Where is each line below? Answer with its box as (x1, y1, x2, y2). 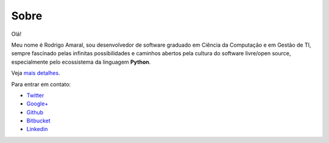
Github (26, 108, 44, 116)
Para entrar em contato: (11, 81, 71, 88)
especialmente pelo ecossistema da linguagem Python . (11, 58, 151, 65)
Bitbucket (26, 117, 51, 124)
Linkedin (26, 125, 48, 133)
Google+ (26, 100, 49, 107)
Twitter (26, 91, 44, 99)
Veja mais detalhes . (11, 70, 60, 77)
